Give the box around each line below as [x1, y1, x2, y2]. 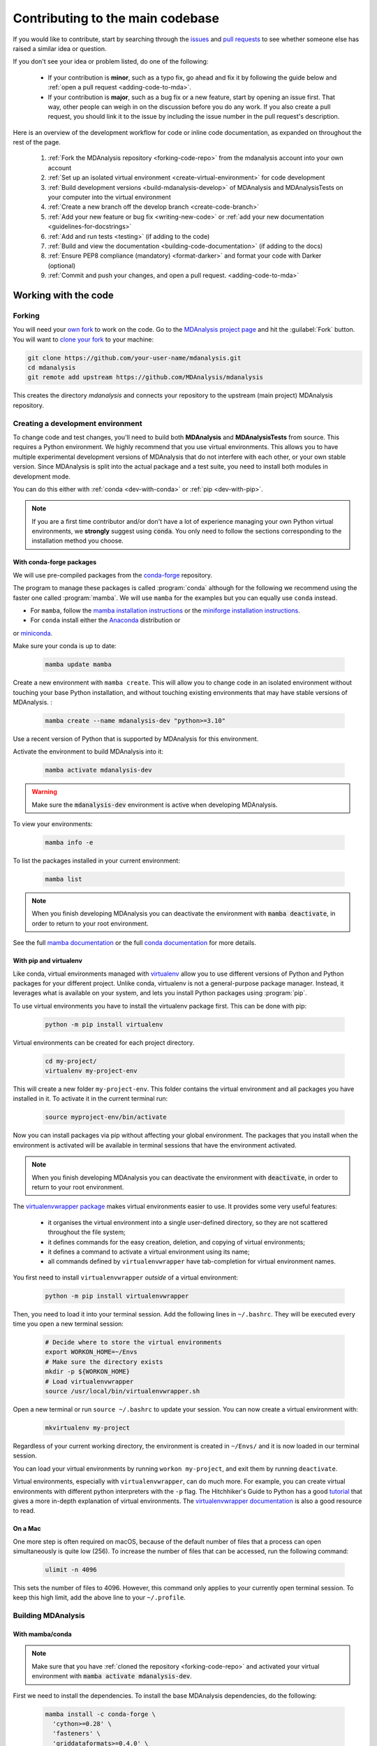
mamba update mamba [45, 661, 112, 668]
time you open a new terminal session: [13, 1320, 124, 1328]
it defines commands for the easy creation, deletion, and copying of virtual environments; [47, 1238, 305, 1246]
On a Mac [13, 1525, 41, 1533]
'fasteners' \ [52, 1729, 101, 1738]
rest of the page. [13, 138, 61, 147]
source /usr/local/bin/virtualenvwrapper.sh [45, 1387, 200, 1395]
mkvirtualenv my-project [45, 1424, 131, 1432]
